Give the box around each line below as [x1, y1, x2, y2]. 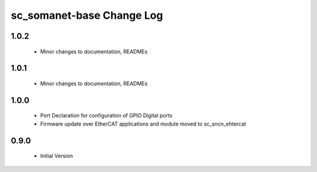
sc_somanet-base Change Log [11, 9, 163, 22]
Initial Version [40, 153, 73, 160]
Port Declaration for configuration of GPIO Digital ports [40, 112, 173, 119]
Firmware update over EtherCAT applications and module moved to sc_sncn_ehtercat [40, 120, 247, 127]
